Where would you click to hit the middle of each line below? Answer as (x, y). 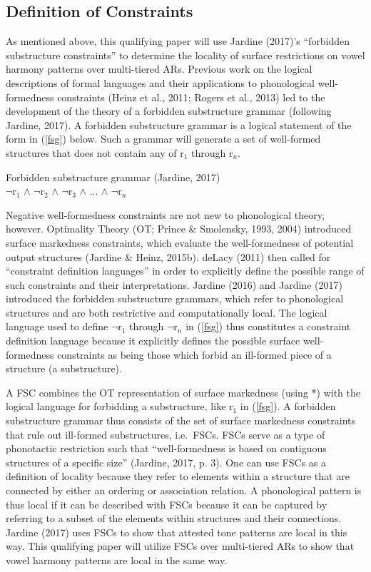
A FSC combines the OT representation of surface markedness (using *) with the (183, 392)
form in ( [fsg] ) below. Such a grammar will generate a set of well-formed (163, 139)
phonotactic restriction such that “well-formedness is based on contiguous (166, 448)
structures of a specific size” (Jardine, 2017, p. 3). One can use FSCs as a (166, 462)
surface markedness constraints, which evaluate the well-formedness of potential (180, 242)
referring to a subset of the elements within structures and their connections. (174, 518)
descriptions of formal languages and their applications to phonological (160, 82)
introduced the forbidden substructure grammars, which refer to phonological (175, 298)
